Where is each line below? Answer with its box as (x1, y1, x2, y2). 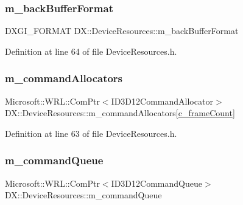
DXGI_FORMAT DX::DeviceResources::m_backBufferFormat (5, 24, 239, 37)
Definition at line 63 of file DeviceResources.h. (5, 127, 177, 139)
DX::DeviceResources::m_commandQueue (5, 189, 162, 201)
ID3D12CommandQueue (111, 176, 202, 189)
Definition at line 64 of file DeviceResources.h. (5, 44, 177, 57)
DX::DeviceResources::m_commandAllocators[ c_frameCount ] (5, 106, 235, 119)
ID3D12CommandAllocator (111, 94, 213, 107)
